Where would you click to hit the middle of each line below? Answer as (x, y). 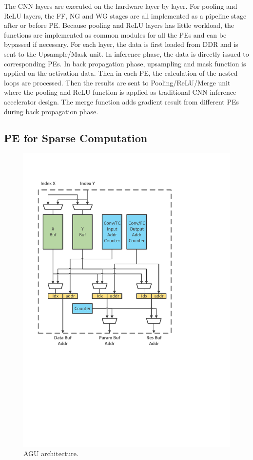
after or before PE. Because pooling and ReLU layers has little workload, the (119, 25)
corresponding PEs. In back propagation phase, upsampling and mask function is (125, 63)
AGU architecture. (51, 453)
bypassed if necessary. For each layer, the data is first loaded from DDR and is (121, 44)
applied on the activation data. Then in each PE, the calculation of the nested (121, 73)
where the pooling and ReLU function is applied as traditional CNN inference (120, 92)
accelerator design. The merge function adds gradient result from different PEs (122, 101)
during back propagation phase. (51, 111)
